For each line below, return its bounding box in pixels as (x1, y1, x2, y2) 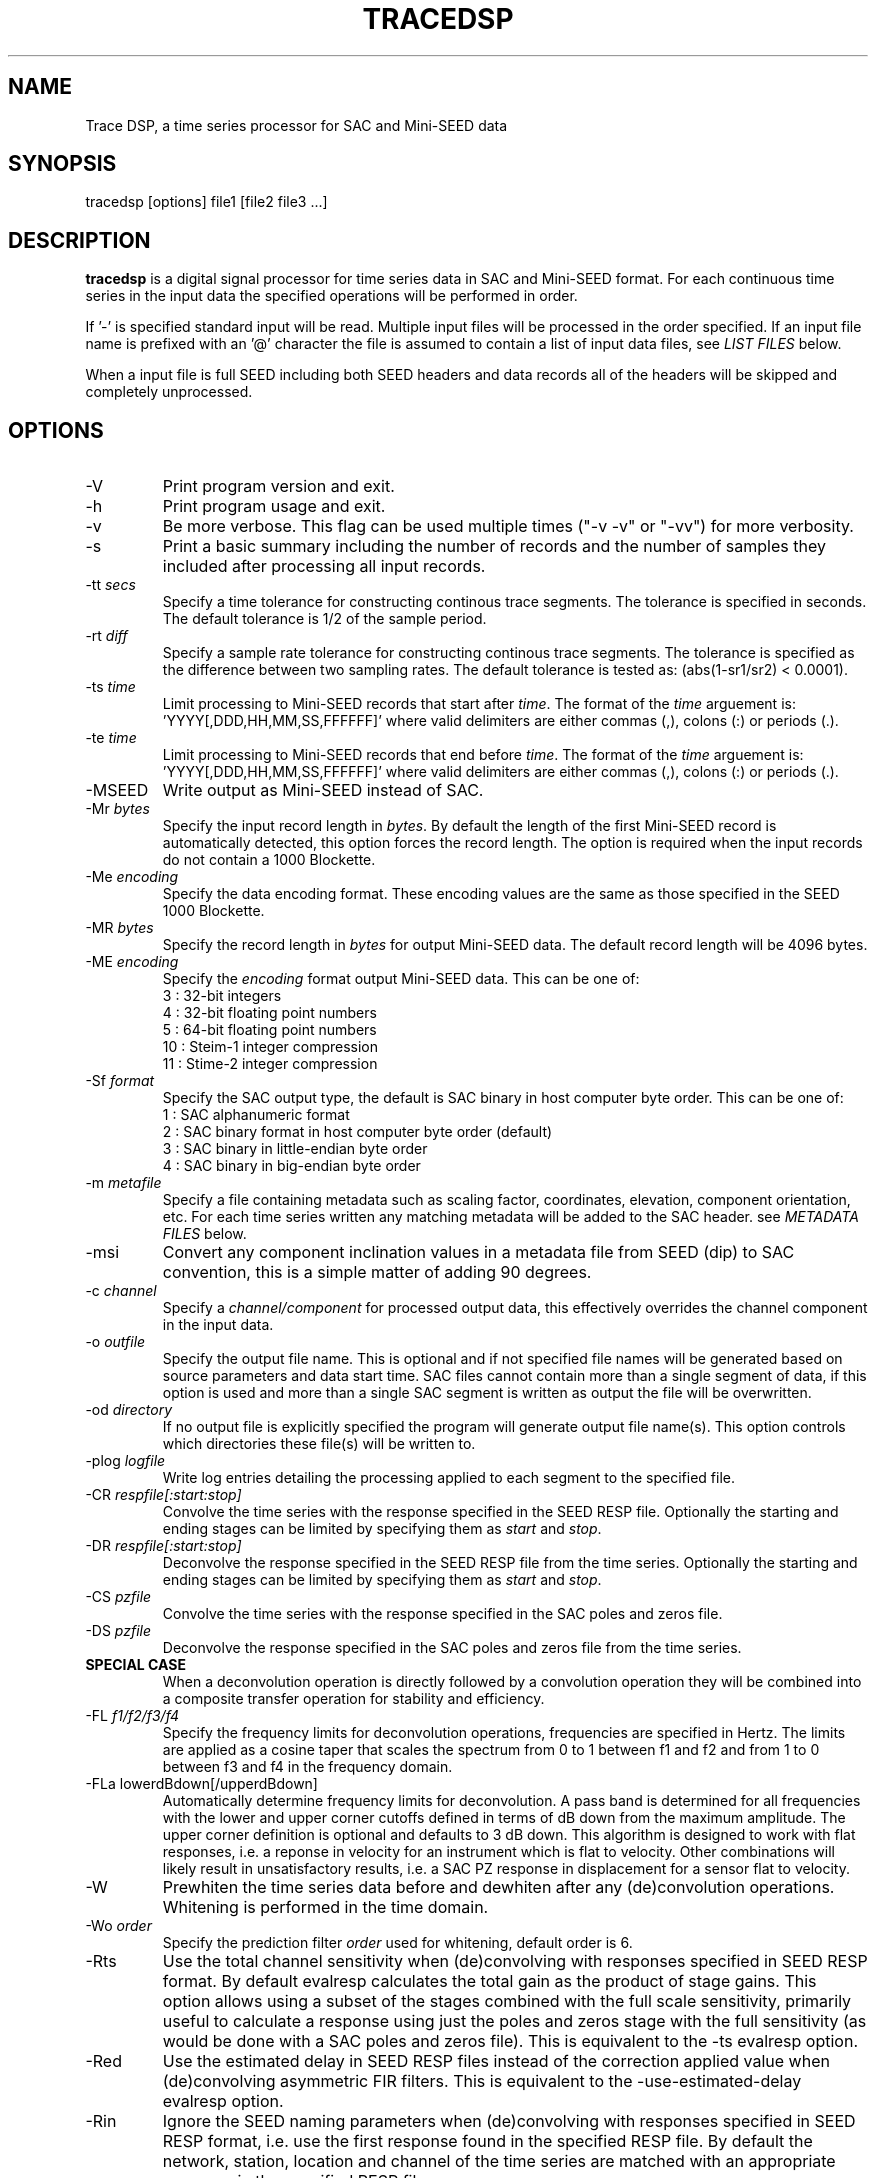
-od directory (85, 1401, 173, 1419)
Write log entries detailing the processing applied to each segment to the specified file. (162, 1469, 735, 1487)
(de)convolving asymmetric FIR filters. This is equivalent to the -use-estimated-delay (162, 2071, 802, 2092)
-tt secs (85, 576, 136, 594)
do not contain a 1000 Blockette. (162, 851, 376, 869)
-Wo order (85, 1917, 152, 1935)
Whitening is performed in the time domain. (162, 1897, 489, 1918)
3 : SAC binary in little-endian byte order (162, 1140, 428, 1158)
